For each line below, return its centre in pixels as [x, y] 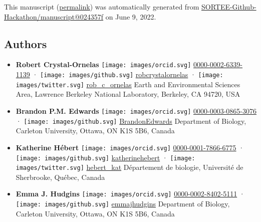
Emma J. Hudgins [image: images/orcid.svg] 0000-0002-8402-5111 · [130, 194]
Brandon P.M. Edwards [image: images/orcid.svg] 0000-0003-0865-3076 [136, 110]
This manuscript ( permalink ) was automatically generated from [102, 7]
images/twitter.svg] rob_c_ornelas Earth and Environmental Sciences [128, 84]
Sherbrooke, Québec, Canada [60, 177]
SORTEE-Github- [229, 7]
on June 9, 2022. [131, 16]
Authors [26, 43]
